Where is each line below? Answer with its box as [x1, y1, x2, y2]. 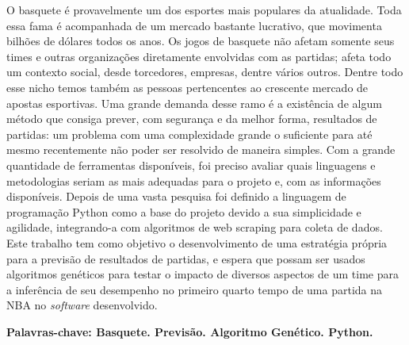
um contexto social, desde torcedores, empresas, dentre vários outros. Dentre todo [6, 63, 403, 80]
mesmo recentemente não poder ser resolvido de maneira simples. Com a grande [6, 141, 396, 158]
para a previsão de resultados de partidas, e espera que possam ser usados [6, 250, 365, 266]
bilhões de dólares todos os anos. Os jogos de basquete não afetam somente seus [6, 33, 395, 49]
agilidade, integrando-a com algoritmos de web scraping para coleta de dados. [6, 219, 383, 236]
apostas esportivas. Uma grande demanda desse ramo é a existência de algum [6, 94, 382, 111]
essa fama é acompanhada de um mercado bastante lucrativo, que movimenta [6, 17, 382, 33]
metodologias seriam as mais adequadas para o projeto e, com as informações [6, 172, 381, 189]
